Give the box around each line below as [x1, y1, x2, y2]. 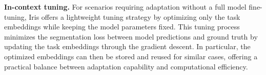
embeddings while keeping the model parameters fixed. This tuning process [4, 21, 240, 32]
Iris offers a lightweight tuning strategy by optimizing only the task [29, 11, 240, 22]
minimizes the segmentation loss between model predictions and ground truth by [4, 31, 258, 42]
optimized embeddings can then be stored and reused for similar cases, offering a [4, 51, 258, 61]
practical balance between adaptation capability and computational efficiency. [4, 61, 248, 71]
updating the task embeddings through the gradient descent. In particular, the [4, 41, 251, 52]
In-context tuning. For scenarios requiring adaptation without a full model [4, 2, 247, 12]
